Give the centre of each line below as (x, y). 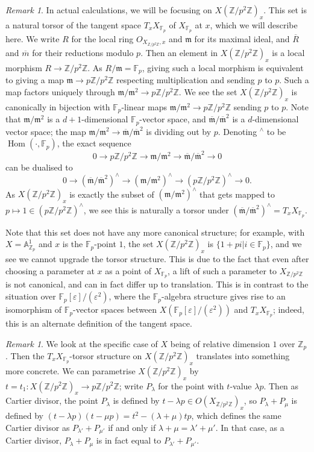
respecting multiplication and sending (186, 80)
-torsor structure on (106, 355)
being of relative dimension (220, 343)
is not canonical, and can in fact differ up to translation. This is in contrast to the (157, 284)
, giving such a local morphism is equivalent (223, 67)
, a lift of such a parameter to (222, 270)
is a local (288, 52)
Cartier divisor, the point (52, 400)
